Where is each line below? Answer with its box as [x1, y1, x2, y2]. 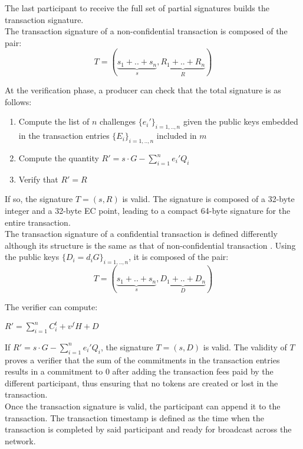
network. [5, 434, 36, 447]
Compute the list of [18, 115, 90, 128]
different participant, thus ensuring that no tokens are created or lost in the [5, 376, 278, 389]
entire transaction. [5, 216, 71, 228]
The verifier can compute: [5, 301, 98, 313]
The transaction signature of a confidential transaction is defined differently [5, 227, 278, 240]
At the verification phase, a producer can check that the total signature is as [5, 84, 281, 96]
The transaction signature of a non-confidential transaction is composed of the [5, 25, 288, 37]
